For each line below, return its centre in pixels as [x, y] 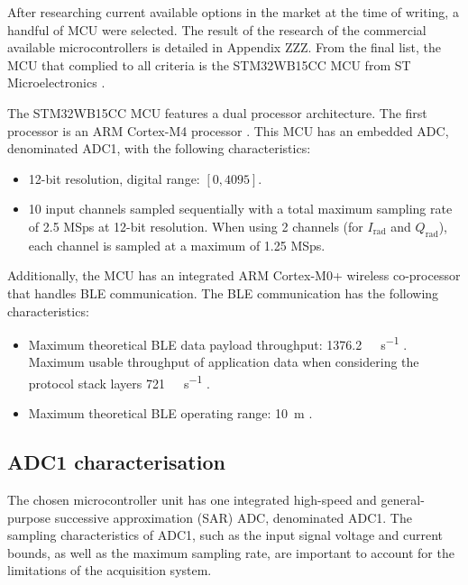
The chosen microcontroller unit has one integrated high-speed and [192, 499]
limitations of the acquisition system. [110, 570]
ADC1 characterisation [116, 462]
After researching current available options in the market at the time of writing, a [233, 12]
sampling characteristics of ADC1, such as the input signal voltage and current [225, 535]
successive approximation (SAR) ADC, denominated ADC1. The [233, 517]
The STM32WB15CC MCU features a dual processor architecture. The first [217, 112]
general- [403, 499]
